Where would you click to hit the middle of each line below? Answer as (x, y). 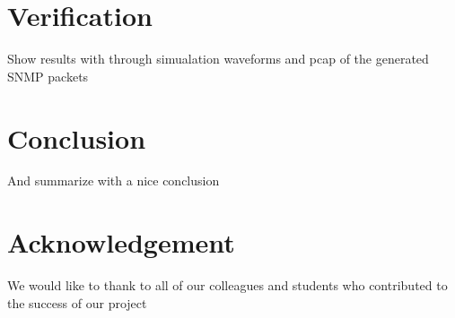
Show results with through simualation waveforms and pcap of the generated (218, 59)
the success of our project (77, 302)
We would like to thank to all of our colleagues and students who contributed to (227, 285)
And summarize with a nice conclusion (114, 180)
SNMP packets (48, 76)
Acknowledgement (121, 242)
